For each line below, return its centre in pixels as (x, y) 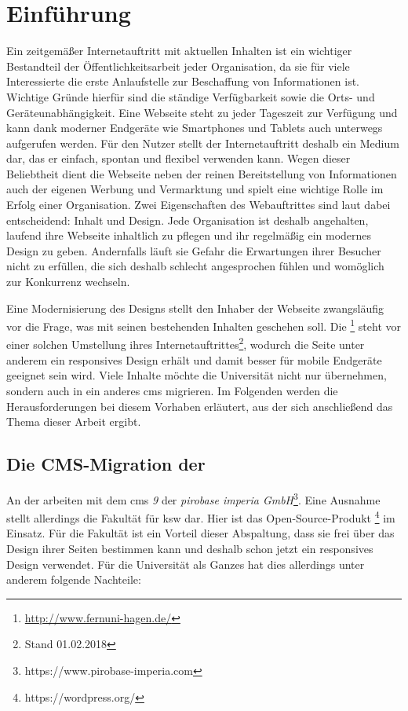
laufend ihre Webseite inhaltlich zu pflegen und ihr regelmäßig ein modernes (189, 235)
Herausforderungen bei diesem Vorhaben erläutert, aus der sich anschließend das (200, 406)
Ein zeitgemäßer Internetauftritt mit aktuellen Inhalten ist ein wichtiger (179, 51)
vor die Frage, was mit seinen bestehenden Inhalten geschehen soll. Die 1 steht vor (204, 325)
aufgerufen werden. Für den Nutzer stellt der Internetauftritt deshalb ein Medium (203, 143)
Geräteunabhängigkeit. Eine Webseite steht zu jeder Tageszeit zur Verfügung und (202, 112)
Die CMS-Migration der (106, 464)
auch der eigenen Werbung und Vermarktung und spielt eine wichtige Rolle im (195, 189)
